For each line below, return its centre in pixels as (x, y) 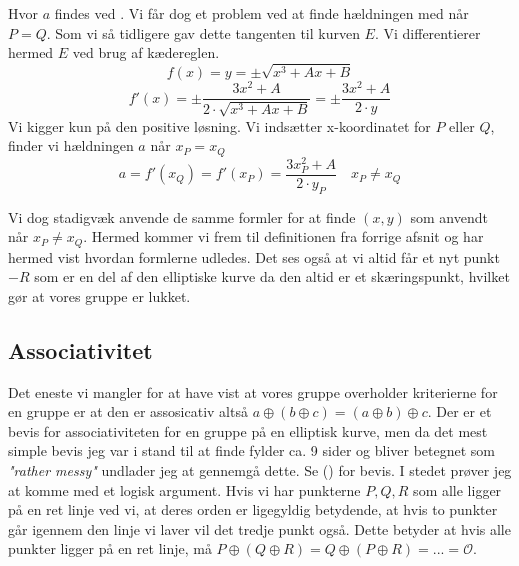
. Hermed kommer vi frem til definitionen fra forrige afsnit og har (283, 236)
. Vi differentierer (427, 32)
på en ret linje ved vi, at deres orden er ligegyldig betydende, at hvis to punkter (253, 509)
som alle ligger (457, 489)
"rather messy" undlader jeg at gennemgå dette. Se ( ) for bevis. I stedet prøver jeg (260, 470)
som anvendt (449, 216)
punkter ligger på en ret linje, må (110, 548)
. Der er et (459, 411)
